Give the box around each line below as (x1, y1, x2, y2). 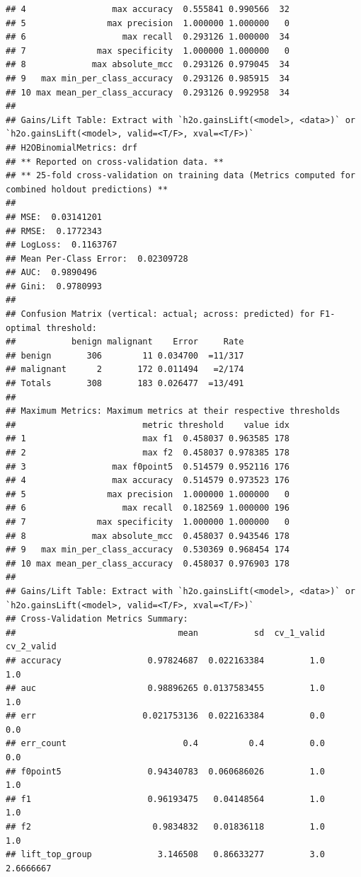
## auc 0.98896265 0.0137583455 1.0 (6, 683, 326, 694)
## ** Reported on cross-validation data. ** (6, 156, 224, 167)
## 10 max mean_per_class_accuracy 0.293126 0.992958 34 (6, 87, 290, 98)
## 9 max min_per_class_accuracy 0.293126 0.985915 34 (6, 73, 290, 83)
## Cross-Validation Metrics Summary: (6, 614, 188, 625)
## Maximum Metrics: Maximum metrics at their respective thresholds (6, 406, 340, 417)
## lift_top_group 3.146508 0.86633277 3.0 (6, 849, 326, 860)
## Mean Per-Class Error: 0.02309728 (6, 253, 188, 264)
